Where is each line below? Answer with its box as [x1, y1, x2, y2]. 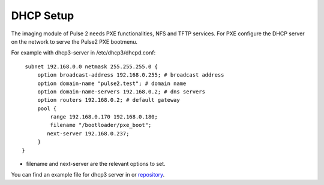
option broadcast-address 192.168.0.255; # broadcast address [37, 72, 224, 78]
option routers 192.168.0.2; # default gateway [37, 96, 180, 104]
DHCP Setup [11, 9, 74, 22]
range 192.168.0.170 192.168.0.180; [50, 114, 158, 120]
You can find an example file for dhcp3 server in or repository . [11, 171, 165, 178]
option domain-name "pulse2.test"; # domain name [37, 80, 187, 87]
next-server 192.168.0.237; [47, 130, 130, 137]
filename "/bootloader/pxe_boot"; [50, 122, 152, 129]
